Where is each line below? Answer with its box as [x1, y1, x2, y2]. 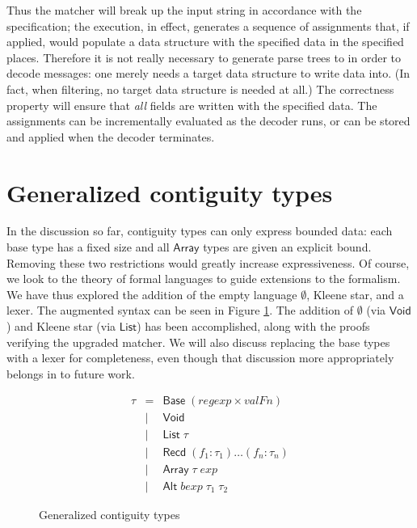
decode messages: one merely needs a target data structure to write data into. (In [6, 65, 411, 82]
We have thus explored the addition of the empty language [6, 285, 297, 302]
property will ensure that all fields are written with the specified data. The [6, 96, 377, 113]
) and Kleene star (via [6, 318, 116, 335]
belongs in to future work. [6, 365, 135, 382]
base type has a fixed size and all [6, 239, 170, 256]
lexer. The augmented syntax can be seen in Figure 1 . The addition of [6, 302, 353, 319]
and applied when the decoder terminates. [6, 128, 215, 145]
